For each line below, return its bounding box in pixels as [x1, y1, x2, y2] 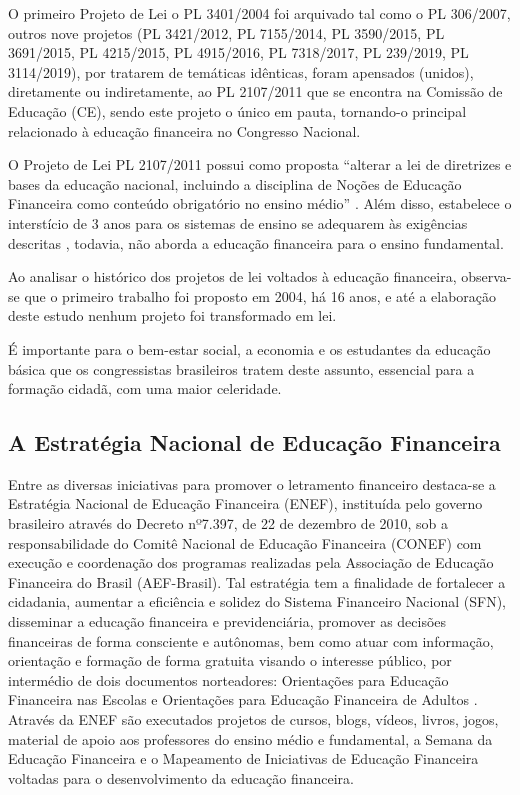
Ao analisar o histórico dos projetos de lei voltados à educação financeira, [8, 266, 457, 287]
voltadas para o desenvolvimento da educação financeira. [8, 767, 354, 788]
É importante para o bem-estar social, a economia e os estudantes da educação [8, 338, 491, 359]
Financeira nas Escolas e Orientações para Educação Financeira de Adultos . [8, 689, 478, 710]
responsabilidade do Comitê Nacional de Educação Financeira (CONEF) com [8, 532, 482, 553]
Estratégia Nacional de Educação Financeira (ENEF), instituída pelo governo [8, 493, 483, 514]
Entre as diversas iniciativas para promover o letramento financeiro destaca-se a [8, 473, 496, 494]
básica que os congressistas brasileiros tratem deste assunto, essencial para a [8, 358, 475, 379]
